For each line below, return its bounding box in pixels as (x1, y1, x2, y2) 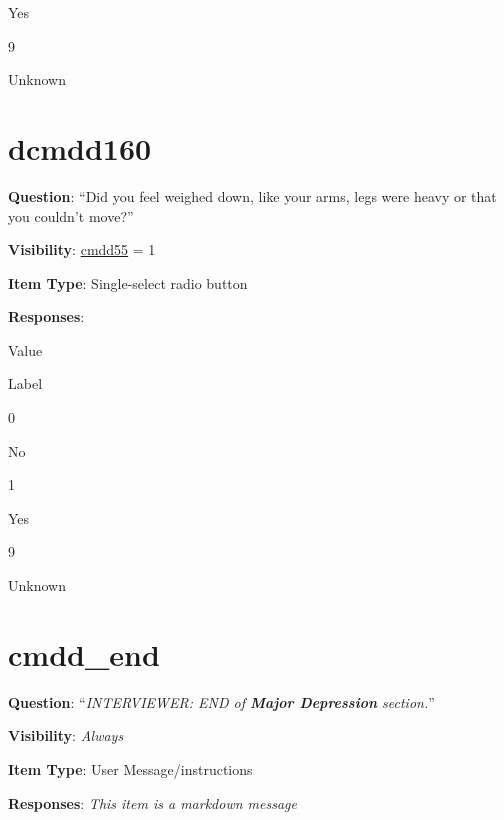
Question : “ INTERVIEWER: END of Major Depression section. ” (8, 691, 435, 712)
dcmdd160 (8, 127, 152, 168)
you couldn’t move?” (8, 205, 134, 226)
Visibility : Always (8, 725, 124, 746)
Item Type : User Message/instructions (8, 758, 253, 779)
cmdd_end (8, 633, 160, 674)
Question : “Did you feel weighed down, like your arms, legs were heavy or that (8, 185, 497, 206)
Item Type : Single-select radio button (8, 272, 248, 293)
